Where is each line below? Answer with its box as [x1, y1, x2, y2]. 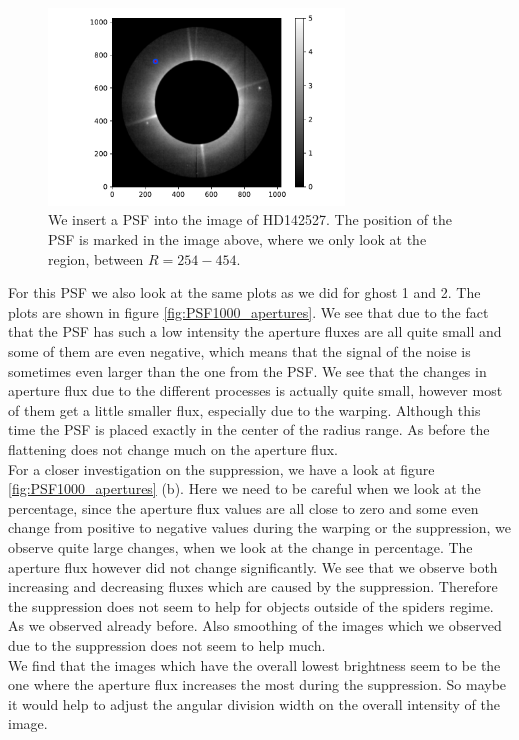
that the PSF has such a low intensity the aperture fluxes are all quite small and [8, 321, 502, 342]
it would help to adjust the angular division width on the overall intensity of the [8, 693, 500, 714]
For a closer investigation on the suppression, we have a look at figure [8, 458, 435, 479]
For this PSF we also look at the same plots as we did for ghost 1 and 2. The [8, 282, 481, 303]
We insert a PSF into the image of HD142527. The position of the [48, 209, 453, 230]
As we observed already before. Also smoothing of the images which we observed [8, 615, 502, 636]
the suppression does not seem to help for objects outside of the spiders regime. [8, 595, 494, 616]
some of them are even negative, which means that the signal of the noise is [8, 341, 471, 362]
